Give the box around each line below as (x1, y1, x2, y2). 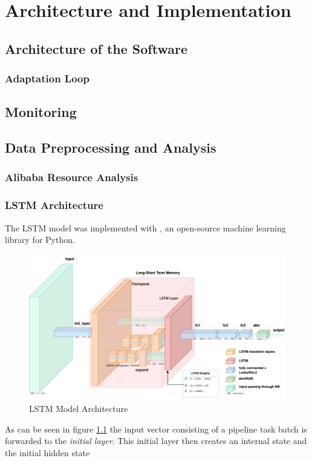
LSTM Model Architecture (29, 402, 128, 415)
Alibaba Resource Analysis (5, 170, 138, 185)
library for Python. (5, 233, 75, 246)
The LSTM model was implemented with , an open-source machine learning (5, 221, 286, 234)
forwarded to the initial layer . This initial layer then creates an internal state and (5, 434, 307, 447)
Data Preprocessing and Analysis (5, 138, 216, 157)
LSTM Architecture (5, 197, 103, 213)
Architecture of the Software (5, 39, 187, 58)
